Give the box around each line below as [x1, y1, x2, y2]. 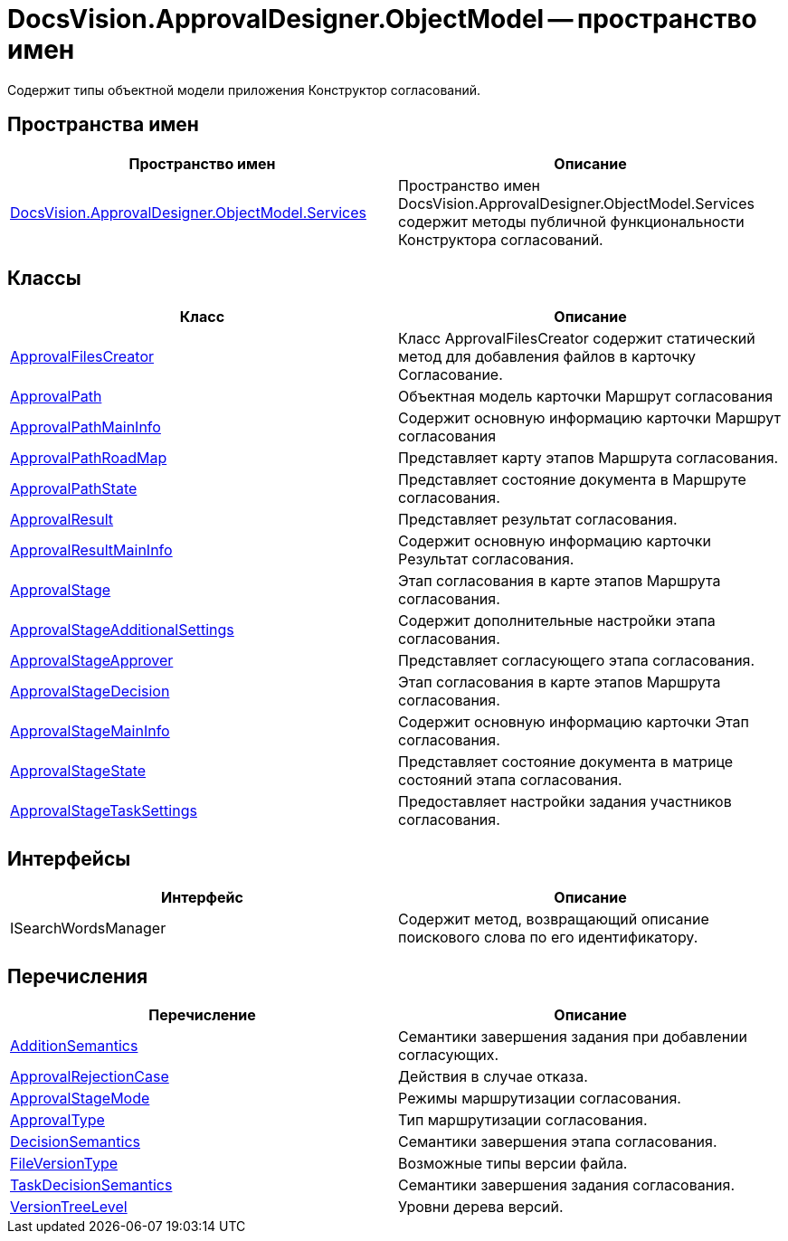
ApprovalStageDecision [10, 682, 170, 701]
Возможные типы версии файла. [398, 1154, 628, 1173]
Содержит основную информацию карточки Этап [398, 713, 749, 732]
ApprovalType [10, 1111, 105, 1130]
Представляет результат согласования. [398, 510, 678, 529]
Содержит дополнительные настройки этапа [398, 611, 716, 630]
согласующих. [398, 1046, 499, 1065]
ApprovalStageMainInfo [10, 722, 170, 741]
